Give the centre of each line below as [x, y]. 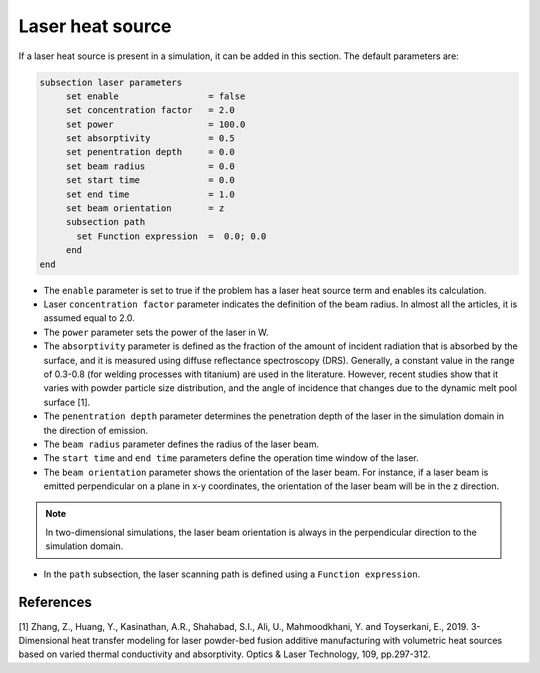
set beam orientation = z [145, 208]
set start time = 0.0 [150, 180]
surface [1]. [67, 402]
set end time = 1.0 [150, 194]
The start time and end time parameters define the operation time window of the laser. [231, 458]
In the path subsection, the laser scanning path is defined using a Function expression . [232, 574]
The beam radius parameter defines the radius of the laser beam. [181, 444]
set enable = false [155, 96]
